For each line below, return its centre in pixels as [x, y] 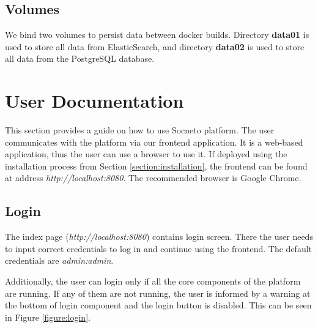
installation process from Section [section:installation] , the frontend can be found [156, 166]
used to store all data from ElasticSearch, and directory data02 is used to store [155, 46]
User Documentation [94, 101]
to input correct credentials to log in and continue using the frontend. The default [159, 248]
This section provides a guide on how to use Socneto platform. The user [140, 130]
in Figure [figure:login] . [48, 317]
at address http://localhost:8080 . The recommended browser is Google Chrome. [153, 178]
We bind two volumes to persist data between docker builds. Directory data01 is [157, 35]
